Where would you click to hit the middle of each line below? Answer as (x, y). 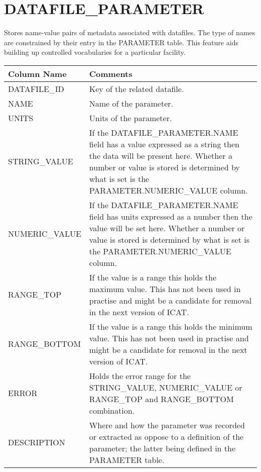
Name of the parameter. (131, 103)
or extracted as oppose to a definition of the (166, 436)
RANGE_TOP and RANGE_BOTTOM (161, 399)
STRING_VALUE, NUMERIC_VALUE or (166, 387)
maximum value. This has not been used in (165, 289)
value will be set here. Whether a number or (167, 228)
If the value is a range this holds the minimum (171, 326)
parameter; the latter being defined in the (162, 448)
